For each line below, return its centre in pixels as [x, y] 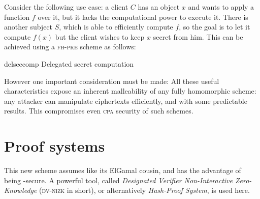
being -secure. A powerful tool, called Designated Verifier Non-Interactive [118, 180]
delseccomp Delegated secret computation [69, 63]
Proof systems [55, 146]
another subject [28, 27]
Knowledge [21, 190]
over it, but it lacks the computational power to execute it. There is [143, 17]
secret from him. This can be [198, 36]
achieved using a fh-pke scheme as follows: [70, 47]
